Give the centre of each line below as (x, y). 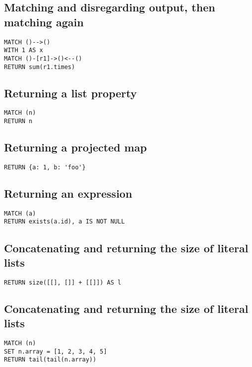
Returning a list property (70, 93)
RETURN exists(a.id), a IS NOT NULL (64, 222)
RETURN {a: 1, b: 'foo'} (45, 167)
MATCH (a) (20, 213)
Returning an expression (68, 193)
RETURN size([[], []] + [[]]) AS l (63, 282)
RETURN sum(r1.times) (40, 67)
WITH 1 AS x (24, 50)
